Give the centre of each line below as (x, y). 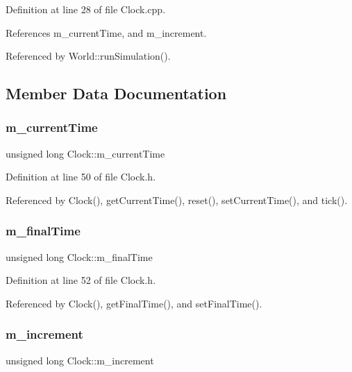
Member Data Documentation (116, 93)
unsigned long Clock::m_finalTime (79, 256)
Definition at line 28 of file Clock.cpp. (86, 9)
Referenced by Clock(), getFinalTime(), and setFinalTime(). (134, 303)
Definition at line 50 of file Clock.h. (81, 177)
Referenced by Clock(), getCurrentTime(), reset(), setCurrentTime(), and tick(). (177, 200)
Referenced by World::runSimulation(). (88, 56)
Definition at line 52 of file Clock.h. (81, 280)
